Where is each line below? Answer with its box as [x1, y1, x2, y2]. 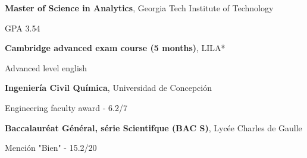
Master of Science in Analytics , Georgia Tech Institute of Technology [5, 2, 274, 14]
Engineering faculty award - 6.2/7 [5, 101, 128, 113]
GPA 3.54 [5, 21, 40, 34]
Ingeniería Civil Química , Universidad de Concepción [5, 81, 212, 94]
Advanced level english [5, 61, 87, 74]
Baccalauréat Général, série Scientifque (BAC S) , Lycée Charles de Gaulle [5, 121, 302, 134]
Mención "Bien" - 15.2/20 [5, 141, 97, 154]
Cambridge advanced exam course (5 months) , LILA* [5, 42, 225, 54]
